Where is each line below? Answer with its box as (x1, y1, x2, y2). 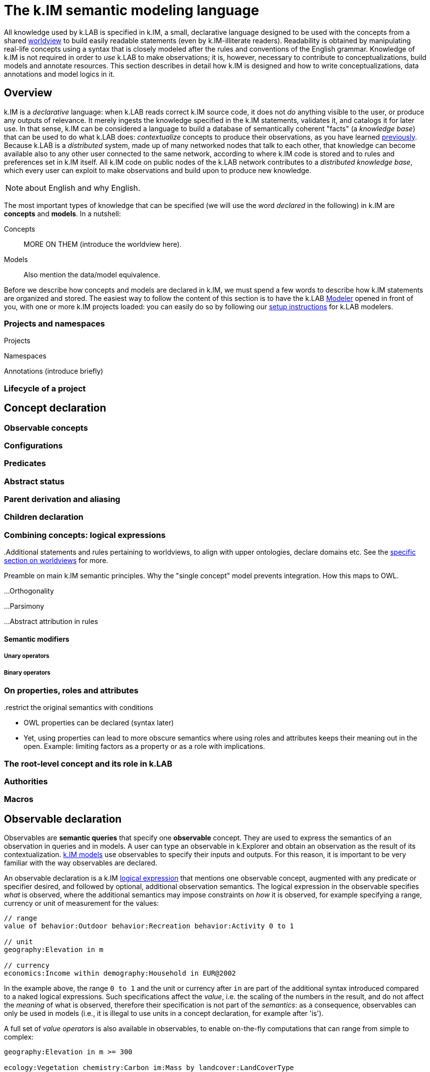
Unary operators (4, 653, 50, 660)
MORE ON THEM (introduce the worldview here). (24, 239, 182, 248)
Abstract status (4, 476, 65, 486)
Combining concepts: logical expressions (4, 530, 166, 540)
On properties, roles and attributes (4, 685, 139, 695)
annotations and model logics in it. (4, 69, 115, 78)
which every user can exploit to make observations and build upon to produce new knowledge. (4, 166, 312, 175)
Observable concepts (4, 422, 88, 433)
